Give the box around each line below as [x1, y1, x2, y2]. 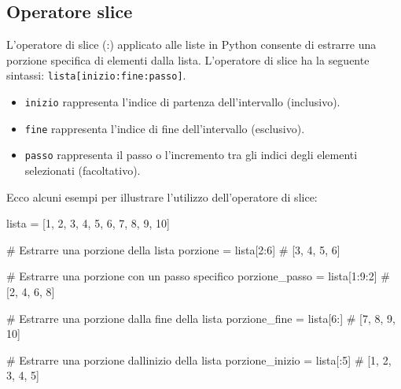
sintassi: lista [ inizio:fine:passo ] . [6, 67, 186, 83]
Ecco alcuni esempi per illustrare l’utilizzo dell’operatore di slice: [6, 188, 318, 205]
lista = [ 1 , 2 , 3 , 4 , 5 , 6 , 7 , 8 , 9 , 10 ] [6, 215, 170, 232]
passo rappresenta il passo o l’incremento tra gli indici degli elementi [24, 146, 358, 163]
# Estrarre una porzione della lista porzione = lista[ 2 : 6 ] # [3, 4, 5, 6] [6, 241, 340, 257]
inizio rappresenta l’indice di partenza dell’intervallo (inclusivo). [24, 94, 340, 110]
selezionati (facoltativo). [24, 162, 141, 179]
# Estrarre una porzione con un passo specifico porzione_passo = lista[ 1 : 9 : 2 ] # [6, 268, 390, 284]
